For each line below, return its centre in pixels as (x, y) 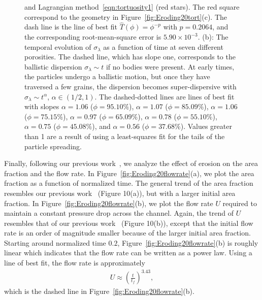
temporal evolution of (58, 46)
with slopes (42, 106)
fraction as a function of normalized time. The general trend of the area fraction (129, 183)
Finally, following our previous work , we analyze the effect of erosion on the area (131, 163)
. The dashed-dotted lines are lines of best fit (165, 96)
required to (240, 203)
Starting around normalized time (55, 242)
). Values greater (206, 126)
